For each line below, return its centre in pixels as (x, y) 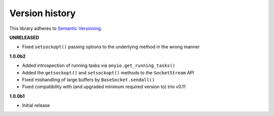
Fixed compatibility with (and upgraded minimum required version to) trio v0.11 (104, 87)
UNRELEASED (24, 37)
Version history (43, 13)
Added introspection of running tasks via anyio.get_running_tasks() (99, 65)
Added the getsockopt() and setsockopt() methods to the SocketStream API (108, 72)
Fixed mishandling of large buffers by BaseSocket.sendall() (88, 80)
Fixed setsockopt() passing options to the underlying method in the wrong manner (111, 47)
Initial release (36, 105)
